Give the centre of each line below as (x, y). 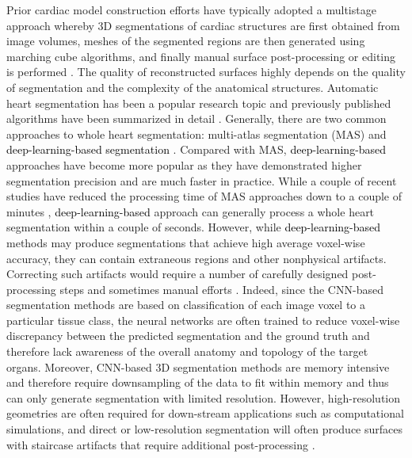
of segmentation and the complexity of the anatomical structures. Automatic (193, 87)
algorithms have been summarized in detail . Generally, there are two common (196, 118)
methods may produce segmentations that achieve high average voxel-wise (186, 242)
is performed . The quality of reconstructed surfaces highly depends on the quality (206, 72)
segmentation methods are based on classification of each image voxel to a (186, 305)
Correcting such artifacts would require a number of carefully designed (177, 274)
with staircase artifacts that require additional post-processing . (161, 444)
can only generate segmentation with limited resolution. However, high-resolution (203, 397)
